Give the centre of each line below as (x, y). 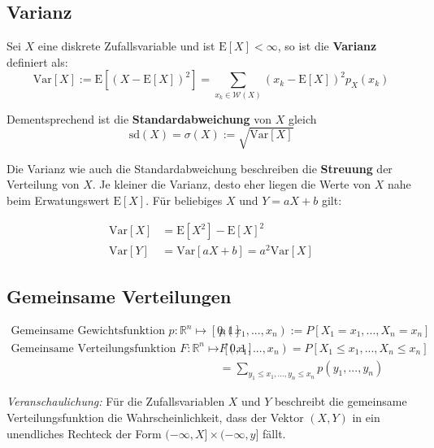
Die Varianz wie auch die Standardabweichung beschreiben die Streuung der (200, 168)
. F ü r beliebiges (184, 200)
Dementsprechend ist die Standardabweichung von (139, 118)
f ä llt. (274, 433)
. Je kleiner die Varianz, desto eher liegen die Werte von (232, 184)
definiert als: (37, 61)
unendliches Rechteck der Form (84, 433)
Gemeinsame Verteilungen (119, 296)
